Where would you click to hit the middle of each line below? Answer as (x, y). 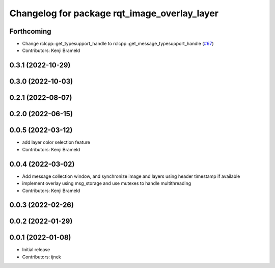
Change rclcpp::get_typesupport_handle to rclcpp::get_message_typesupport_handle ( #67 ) (118, 44)
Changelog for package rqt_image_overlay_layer (114, 13)
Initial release (36, 250)
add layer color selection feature (56, 142)
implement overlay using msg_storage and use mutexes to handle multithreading (107, 183)
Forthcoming (30, 31)
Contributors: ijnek (42, 257)
